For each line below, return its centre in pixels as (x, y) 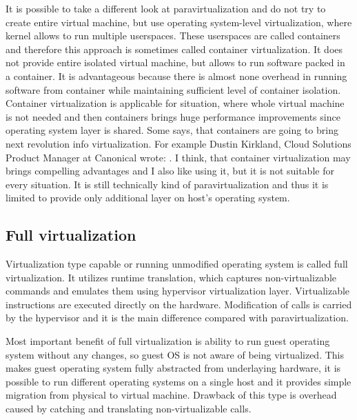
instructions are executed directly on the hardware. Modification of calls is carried (179, 304)
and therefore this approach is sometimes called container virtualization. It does (174, 49)
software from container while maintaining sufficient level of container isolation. (173, 89)
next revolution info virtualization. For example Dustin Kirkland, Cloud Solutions (178, 143)
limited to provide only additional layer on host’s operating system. (148, 198)
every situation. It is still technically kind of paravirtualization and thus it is (167, 184)
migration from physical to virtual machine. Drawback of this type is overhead (171, 395)
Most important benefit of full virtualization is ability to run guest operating (168, 341)
